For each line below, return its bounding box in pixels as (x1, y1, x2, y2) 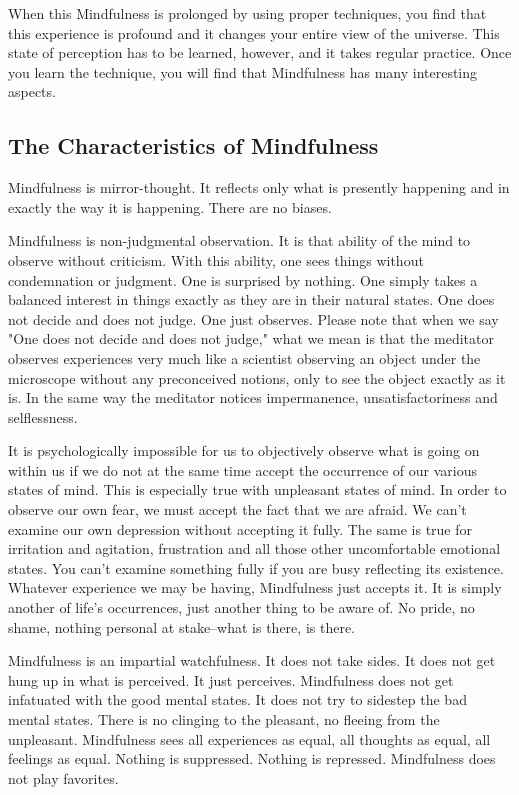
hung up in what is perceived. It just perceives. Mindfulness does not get (8, 669, 454, 690)
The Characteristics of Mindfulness (8, 130, 379, 161)
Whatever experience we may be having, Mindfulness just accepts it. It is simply (8, 577, 502, 598)
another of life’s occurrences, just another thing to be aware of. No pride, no (8, 597, 475, 618)
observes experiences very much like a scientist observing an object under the (8, 347, 481, 368)
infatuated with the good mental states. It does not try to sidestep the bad (8, 689, 467, 710)
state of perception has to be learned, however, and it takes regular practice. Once (8, 42, 512, 63)
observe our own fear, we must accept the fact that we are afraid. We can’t (8, 499, 467, 520)
